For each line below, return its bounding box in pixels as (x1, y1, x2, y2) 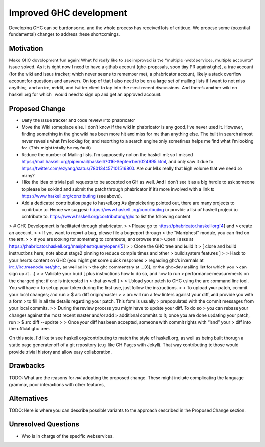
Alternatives (9, 394, 48, 403)
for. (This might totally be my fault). (21, 145, 93, 151)
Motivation (9, 44, 43, 53)
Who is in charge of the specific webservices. (21, 433, 114, 439)
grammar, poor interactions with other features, (9, 381, 105, 387)
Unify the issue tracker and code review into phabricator (21, 117, 135, 123)
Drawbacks (9, 361, 45, 370)
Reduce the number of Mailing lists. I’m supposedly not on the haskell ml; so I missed (21, 151, 193, 157)
